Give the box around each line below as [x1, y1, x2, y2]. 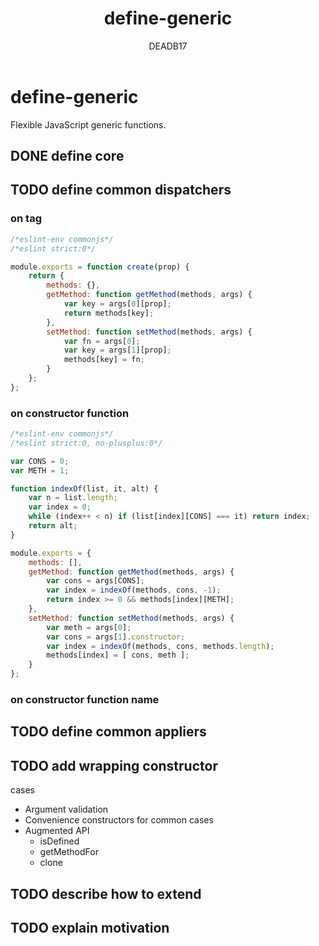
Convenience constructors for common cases [24, 814, 214, 826]
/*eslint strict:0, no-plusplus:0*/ [10, 438, 163, 448]
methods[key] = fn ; [63, 355, 145, 365]
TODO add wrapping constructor [10, 757, 218, 774]
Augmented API [24, 825, 90, 837]
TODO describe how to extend [10, 885, 202, 902]
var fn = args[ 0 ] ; [63, 336, 141, 346]
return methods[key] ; [63, 308, 155, 318]
